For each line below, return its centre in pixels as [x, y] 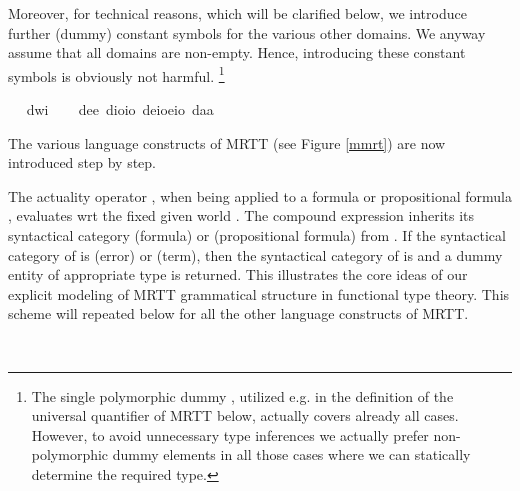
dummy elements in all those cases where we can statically [291, 454]
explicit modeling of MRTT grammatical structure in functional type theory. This [259, 293]
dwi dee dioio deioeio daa [120, 109]
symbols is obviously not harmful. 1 [116, 74]
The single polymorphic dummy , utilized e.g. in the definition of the [242, 395]
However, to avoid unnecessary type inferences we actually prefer [230, 434]
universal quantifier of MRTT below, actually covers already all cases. [245, 415]
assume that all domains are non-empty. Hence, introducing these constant [237, 52]
